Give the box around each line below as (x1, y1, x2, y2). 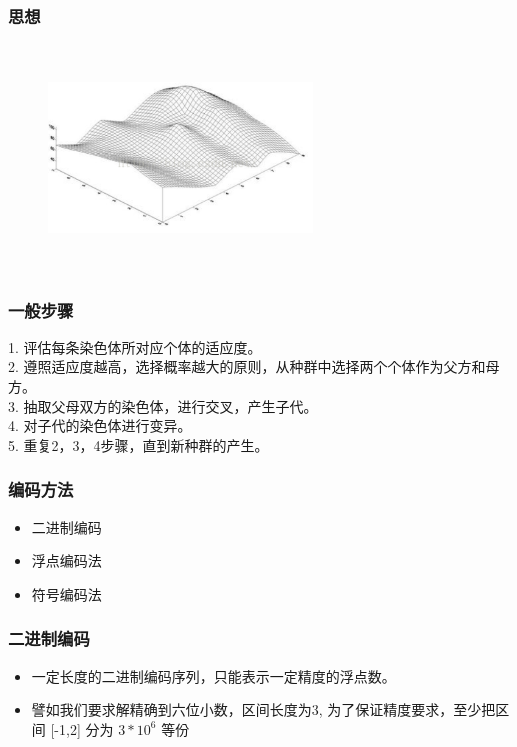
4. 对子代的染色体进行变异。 (8, 415, 192, 436)
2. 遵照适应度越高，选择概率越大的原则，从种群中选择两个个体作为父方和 (8, 356, 486, 377)
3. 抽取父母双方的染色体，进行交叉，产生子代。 (8, 395, 318, 416)
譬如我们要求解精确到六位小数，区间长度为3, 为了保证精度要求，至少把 (31, 699, 496, 720)
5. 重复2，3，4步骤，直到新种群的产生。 (8, 434, 269, 455)
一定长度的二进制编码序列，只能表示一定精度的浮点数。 (31, 665, 396, 686)
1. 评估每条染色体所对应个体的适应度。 (8, 336, 262, 357)
